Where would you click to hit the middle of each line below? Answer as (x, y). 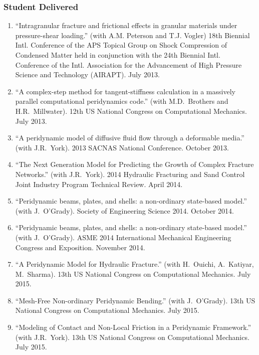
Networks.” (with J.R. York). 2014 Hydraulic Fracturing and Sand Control (130, 174)
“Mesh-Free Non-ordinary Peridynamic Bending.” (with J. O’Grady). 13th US (135, 300)
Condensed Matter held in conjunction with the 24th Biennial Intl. (118, 55)
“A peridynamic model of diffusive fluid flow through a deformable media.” (130, 138)
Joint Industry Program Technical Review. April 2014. (99, 184)
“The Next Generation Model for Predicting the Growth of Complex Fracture (135, 164)
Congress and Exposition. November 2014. (80, 247)
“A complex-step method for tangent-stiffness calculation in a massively (125, 91)
